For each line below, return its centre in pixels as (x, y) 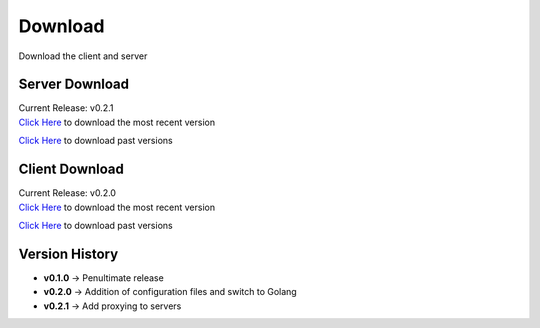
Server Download (74, 84)
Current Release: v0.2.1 (66, 108)
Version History (68, 253)
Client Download (71, 169)
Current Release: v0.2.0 (67, 193)
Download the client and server (83, 56)
